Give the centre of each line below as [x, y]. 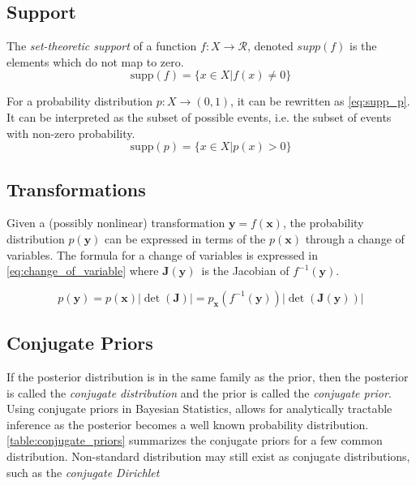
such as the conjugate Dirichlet [83, 472]
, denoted [270, 46]
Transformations [76, 189]
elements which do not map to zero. [95, 61]
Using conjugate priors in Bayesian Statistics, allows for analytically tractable [199, 409]
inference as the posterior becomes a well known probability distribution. [188, 424]
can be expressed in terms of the [185, 238]
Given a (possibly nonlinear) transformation [116, 223]
